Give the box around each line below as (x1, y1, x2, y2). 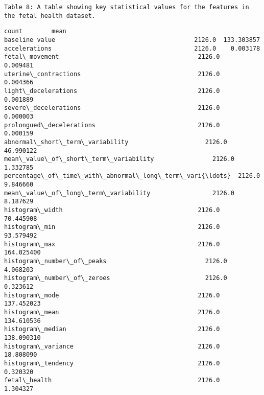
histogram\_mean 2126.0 (4, 308, 220, 316)
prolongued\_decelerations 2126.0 (4, 121, 220, 129)
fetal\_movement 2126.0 (4, 53, 220, 61)
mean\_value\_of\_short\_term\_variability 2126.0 (4, 155, 235, 163)
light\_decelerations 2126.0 (4, 87, 220, 95)
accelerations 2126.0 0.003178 (4, 44, 260, 52)
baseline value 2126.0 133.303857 (4, 36, 260, 43)
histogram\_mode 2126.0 (4, 291, 220, 299)
